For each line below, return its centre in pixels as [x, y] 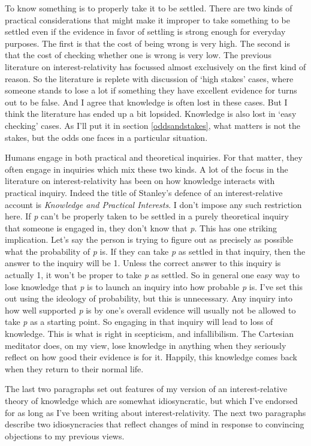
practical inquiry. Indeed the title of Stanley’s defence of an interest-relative [144, 192]
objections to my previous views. [65, 436]
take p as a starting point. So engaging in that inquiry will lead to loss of [139, 322]
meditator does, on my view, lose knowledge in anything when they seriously [146, 345]
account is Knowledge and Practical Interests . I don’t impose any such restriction [153, 204]
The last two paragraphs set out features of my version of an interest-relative [146, 389]
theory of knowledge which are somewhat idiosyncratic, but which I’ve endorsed [151, 400]
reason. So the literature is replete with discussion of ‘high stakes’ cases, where [149, 78]
